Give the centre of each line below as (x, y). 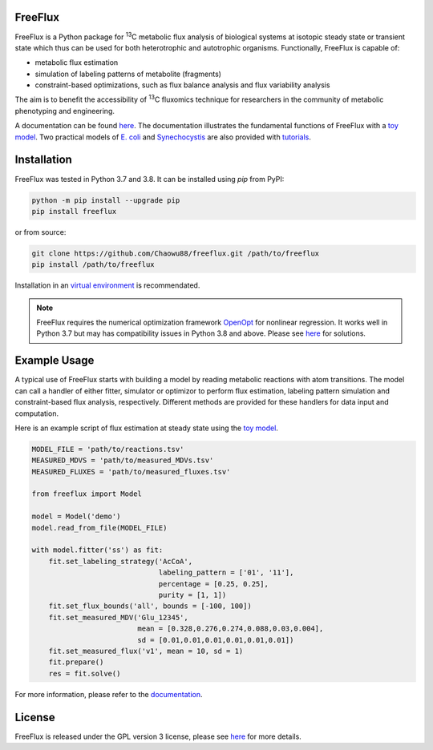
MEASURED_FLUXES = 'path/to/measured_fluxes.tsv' (131, 472)
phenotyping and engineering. (65, 111)
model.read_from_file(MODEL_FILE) (99, 528)
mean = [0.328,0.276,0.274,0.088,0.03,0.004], (231, 629)
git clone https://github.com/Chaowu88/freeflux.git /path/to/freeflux (176, 253)
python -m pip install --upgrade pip (106, 200)
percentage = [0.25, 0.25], (213, 584)
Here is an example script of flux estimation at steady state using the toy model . (146, 428)
